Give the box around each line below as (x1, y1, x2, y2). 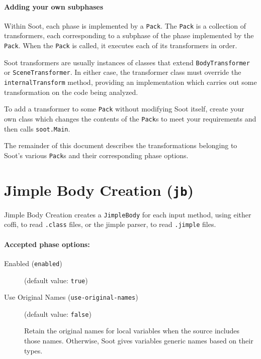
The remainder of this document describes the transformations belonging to (4, 140, 237, 151)
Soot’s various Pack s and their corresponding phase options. (4, 150, 189, 160)
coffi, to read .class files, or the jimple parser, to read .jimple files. (4, 219, 216, 229)
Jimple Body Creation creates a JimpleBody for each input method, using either (4, 209, 251, 219)
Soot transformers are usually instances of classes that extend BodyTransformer (4, 57, 250, 67)
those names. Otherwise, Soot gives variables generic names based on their (24, 335, 253, 346)
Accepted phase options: (4, 238, 90, 249)
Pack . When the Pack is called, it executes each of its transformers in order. (4, 40, 237, 51)
